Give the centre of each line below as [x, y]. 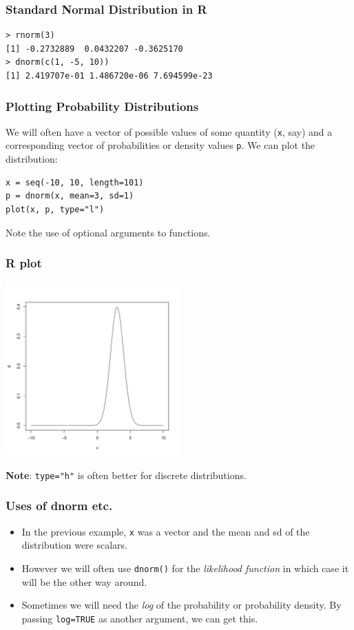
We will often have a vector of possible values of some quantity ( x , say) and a [169, 131]
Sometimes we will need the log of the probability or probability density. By [181, 605]
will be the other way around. [84, 581]
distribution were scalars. [74, 545]
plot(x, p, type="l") [55, 209]
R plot [24, 263]
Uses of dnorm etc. [59, 506]
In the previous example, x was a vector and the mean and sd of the [166, 531]
